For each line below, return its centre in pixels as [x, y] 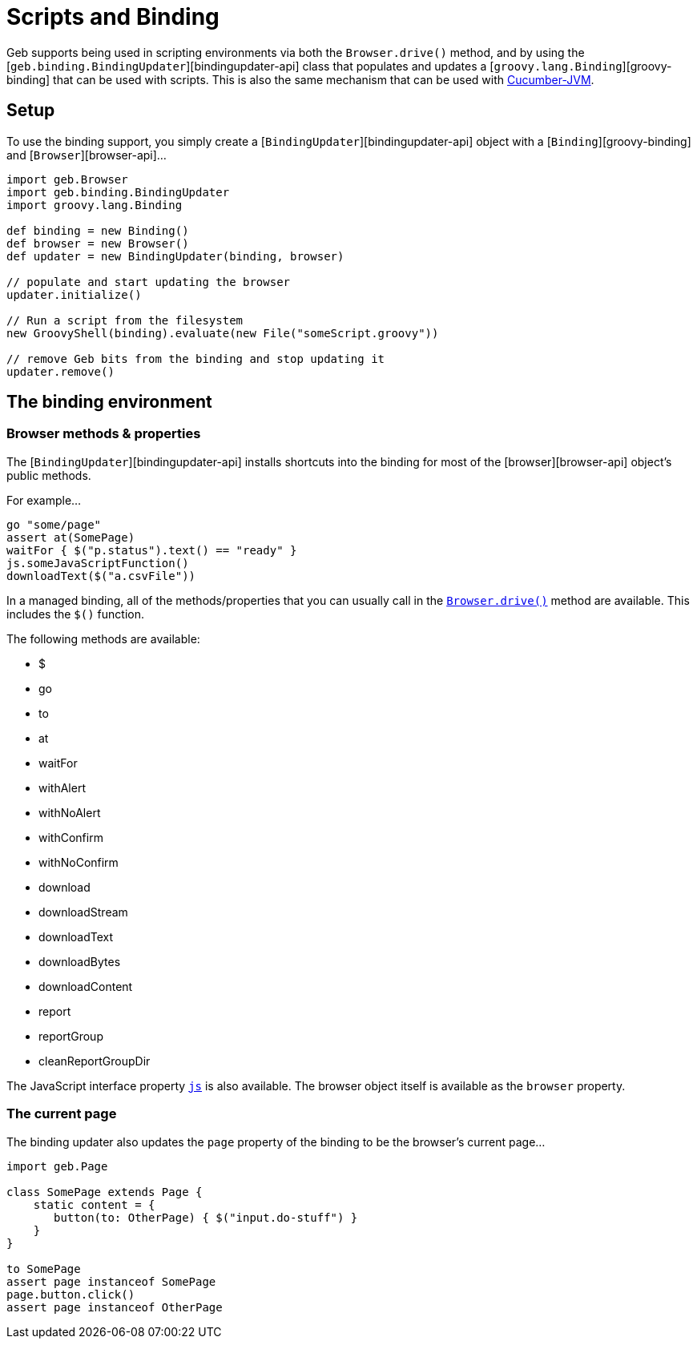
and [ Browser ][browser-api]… [87, 155]
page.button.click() [71, 1294]
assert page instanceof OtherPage [115, 1307]
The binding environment [109, 402]
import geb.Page [57, 1166]
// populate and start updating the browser [149, 282]
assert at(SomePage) [71, 537]
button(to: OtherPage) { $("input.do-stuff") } [206, 1217]
